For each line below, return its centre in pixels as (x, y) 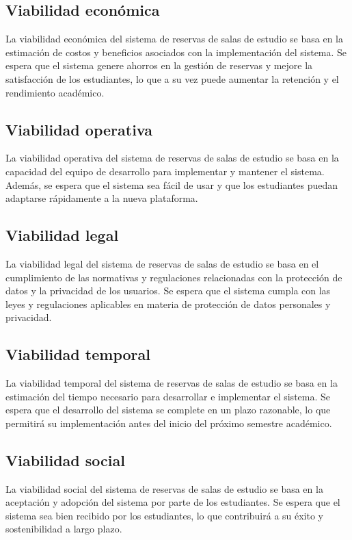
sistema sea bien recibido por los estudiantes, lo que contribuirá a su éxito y (165, 515)
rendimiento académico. (55, 92)
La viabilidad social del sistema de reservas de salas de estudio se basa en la (164, 488)
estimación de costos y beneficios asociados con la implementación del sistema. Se (176, 52)
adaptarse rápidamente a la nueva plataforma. (102, 198)
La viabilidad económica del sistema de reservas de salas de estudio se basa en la (174, 39)
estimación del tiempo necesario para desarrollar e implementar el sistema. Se (168, 396)
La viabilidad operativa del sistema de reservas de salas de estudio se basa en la (172, 158)
